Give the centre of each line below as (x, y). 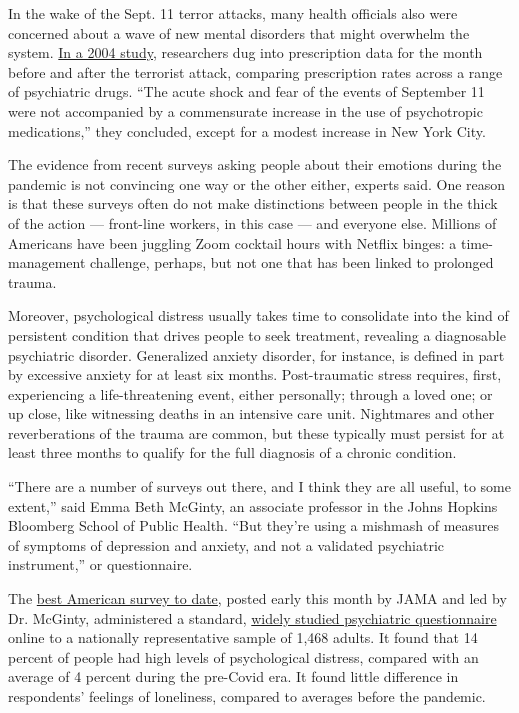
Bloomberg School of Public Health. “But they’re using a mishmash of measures (254, 525)
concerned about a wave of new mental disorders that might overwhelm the (239, 32)
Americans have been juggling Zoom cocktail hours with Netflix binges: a (232, 242)
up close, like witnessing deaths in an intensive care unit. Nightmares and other (251, 413)
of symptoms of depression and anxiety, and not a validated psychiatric (226, 544)
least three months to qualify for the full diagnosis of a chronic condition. (232, 452)
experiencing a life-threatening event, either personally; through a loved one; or (250, 393)
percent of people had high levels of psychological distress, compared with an (243, 656)
